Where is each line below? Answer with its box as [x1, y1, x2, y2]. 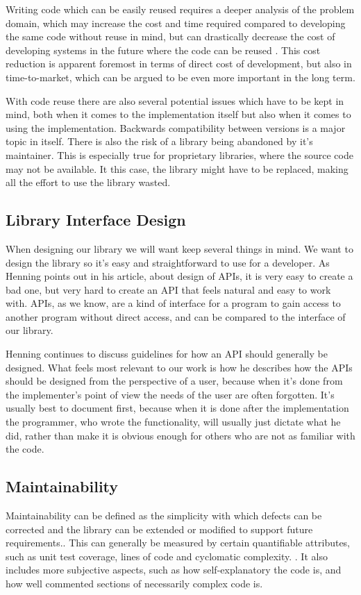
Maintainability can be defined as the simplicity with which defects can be [6, 508, 322, 523]
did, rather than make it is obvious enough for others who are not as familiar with [6, 428, 355, 442]
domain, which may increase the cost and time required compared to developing [6, 15, 346, 30]
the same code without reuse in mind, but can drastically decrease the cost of [6, 29, 335, 44]
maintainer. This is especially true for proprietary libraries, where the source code [6, 147, 353, 162]
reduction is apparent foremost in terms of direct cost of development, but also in [6, 56, 352, 71]
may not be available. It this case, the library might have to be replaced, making [6, 161, 349, 176]
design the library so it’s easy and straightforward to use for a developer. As [6, 255, 330, 269]
